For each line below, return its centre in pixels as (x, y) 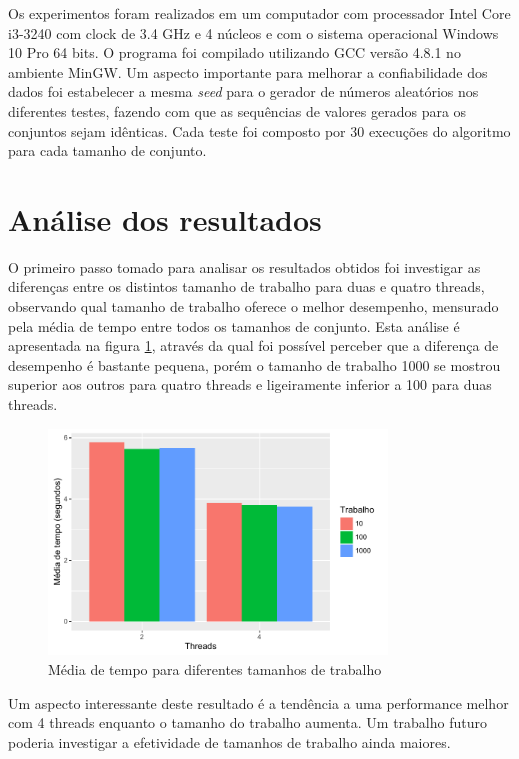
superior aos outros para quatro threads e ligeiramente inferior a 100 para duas (250, 384)
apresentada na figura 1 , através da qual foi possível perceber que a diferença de (253, 345)
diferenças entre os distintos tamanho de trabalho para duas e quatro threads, (246, 286)
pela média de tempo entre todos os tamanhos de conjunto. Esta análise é (234, 325)
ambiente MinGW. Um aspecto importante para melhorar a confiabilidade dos (248, 71)
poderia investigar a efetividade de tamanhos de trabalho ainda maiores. (229, 741)
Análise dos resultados (165, 218)
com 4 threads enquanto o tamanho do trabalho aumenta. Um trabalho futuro (247, 722)
